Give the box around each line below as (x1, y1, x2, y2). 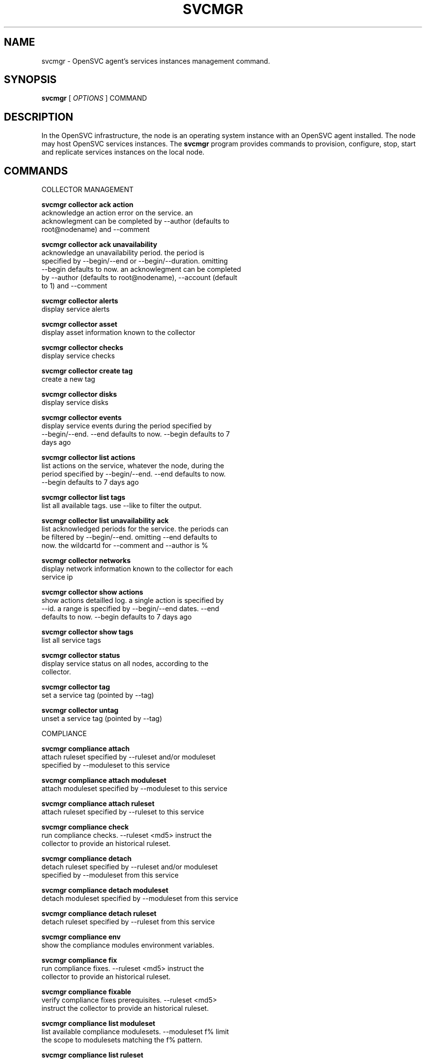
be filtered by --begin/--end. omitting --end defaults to (41, 533, 217, 542)
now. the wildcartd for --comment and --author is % (41, 541, 209, 550)
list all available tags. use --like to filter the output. (41, 501, 202, 510)
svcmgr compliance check (41, 823, 129, 831)
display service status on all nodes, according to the (41, 659, 209, 668)
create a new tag (41, 375, 95, 384)
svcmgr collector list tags (41, 493, 125, 502)
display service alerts (41, 305, 110, 314)
